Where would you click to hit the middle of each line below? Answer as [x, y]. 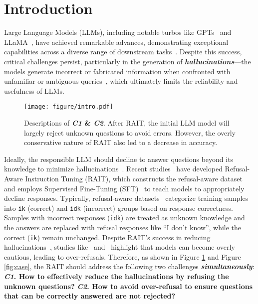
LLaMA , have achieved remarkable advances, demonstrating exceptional [116, 42]
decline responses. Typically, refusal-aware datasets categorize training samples [126, 198]
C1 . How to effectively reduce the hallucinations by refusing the [117, 276]
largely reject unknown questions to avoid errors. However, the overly [130, 132]
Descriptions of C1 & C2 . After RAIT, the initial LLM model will [127, 122]
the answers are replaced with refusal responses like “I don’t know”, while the [123, 227]
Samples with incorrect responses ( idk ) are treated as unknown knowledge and [125, 218]
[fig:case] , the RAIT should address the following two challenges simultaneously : [129, 266]
